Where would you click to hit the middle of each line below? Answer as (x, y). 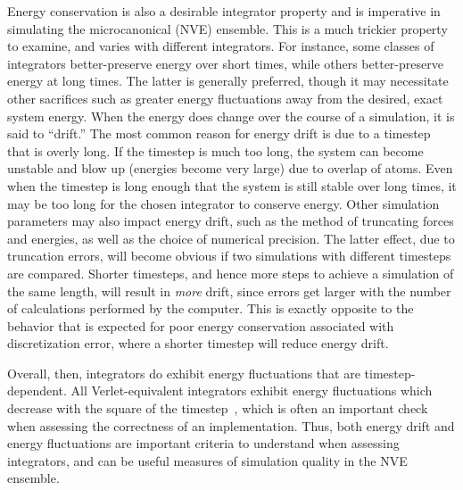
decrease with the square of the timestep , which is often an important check (218, 408)
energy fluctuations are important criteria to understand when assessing (203, 443)
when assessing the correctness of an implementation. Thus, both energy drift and (231, 425)
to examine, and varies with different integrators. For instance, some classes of (221, 46)
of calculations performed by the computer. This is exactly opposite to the (211, 308)
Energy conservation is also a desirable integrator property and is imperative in (224, 11)
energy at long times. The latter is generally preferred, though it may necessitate (228, 81)
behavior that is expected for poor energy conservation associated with (201, 325)
